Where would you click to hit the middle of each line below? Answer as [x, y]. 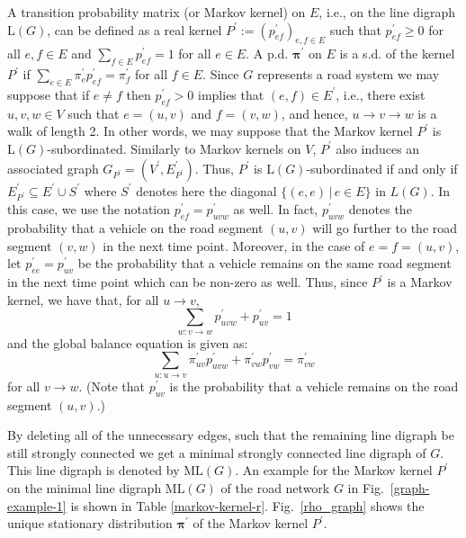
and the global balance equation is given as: [128, 342]
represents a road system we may [348, 74]
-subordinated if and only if [382, 168]
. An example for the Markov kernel [334, 470]
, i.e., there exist [381, 94]
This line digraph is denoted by [94, 470]
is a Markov [420, 282]
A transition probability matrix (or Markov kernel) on [157, 12]
